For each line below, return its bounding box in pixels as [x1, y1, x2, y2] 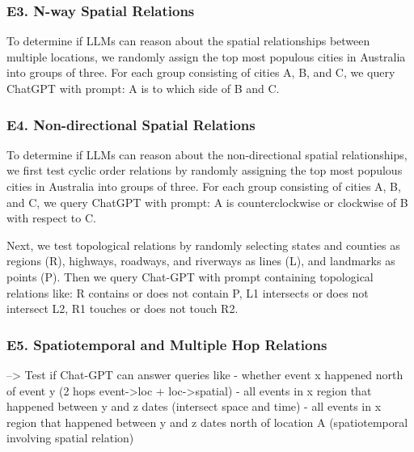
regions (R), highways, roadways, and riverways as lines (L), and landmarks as [6, 252, 395, 269]
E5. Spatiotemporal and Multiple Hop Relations [6, 334, 327, 354]
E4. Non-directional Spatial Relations [6, 114, 256, 134]
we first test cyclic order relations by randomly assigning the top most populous [6, 162, 403, 179]
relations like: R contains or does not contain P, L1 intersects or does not [6, 284, 369, 301]
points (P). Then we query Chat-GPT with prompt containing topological [6, 268, 374, 285]
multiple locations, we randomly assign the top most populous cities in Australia [6, 48, 406, 65]
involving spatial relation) [6, 429, 134, 446]
